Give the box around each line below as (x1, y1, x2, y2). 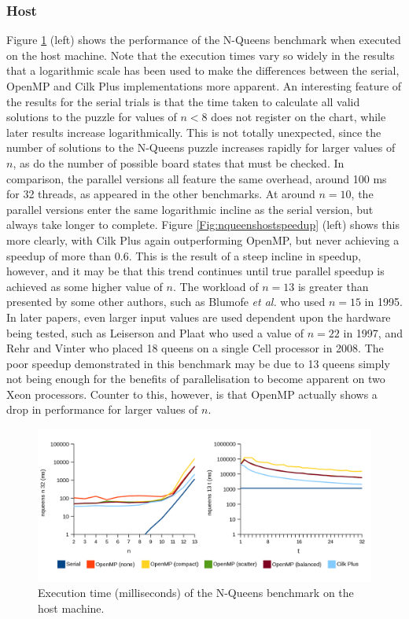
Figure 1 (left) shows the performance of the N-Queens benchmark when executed (6, 31, 401, 48)
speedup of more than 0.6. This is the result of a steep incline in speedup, (6, 247, 361, 263)
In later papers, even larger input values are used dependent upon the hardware (6, 308, 391, 325)
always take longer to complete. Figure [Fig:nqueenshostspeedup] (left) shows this (6, 216, 400, 233)
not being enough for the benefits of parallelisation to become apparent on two (6, 370, 385, 387)
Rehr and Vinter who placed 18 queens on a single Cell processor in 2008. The (6, 340, 384, 356)
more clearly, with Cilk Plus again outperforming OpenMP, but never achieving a (6, 231, 400, 248)
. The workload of (172, 278, 259, 294)
